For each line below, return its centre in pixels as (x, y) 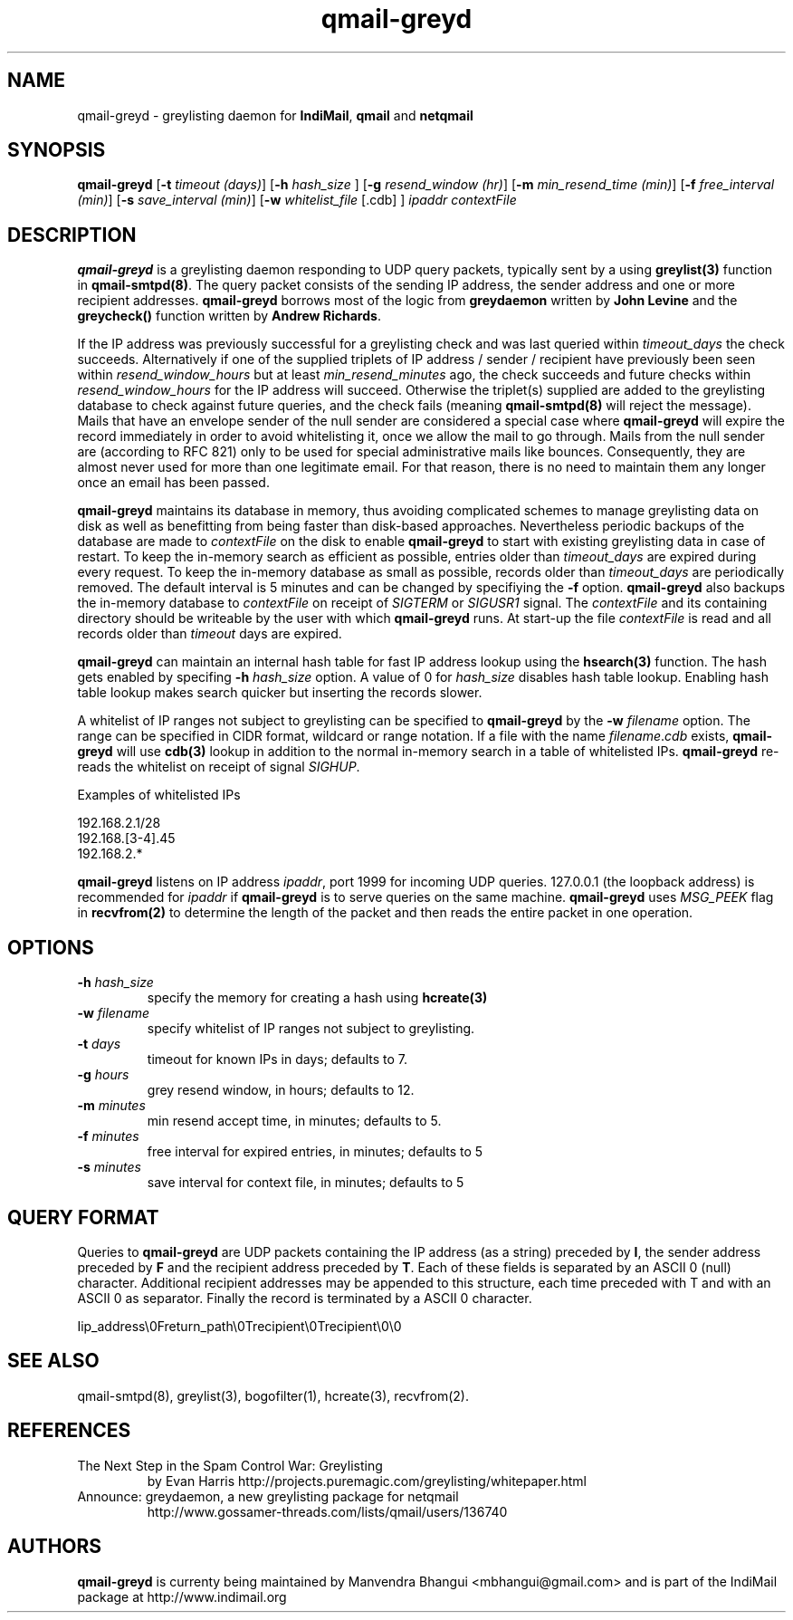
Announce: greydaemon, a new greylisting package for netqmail (268, 1496)
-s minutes (109, 1167)
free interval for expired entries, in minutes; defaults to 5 (315, 1152)
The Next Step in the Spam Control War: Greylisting (230, 1465)
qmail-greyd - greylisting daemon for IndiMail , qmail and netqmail (275, 115)
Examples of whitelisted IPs (159, 795)
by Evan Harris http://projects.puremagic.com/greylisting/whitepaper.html (367, 1481)
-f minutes (108, 1136)
